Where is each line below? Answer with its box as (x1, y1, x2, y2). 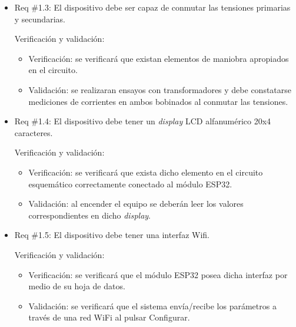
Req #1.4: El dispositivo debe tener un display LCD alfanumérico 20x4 (14, 115, 271, 127)
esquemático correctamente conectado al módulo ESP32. (28, 177, 232, 190)
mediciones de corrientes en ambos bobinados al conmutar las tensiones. (28, 95, 288, 107)
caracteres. (14, 126, 53, 138)
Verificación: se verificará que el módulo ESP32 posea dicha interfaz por (28, 268, 288, 280)
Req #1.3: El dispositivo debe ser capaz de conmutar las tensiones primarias (14, 1, 291, 13)
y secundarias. (14, 12, 65, 25)
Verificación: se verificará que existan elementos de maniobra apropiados (28, 52, 289, 64)
